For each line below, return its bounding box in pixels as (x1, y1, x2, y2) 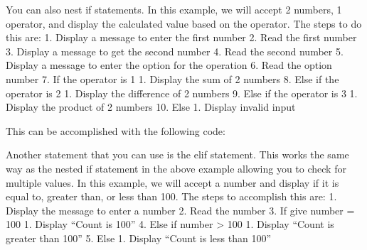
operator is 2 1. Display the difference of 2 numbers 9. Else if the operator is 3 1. (6, 85, 358, 100)
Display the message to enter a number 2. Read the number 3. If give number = (6, 202, 355, 217)
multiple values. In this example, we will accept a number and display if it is (6, 175, 339, 190)
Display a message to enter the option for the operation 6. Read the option (6, 58, 332, 72)
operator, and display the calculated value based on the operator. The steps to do (6, 16, 362, 31)
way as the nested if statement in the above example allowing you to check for (6, 161, 346, 175)
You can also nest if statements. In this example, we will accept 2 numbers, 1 (6, 2, 342, 16)
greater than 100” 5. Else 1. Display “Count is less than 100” (6, 230, 271, 245)
